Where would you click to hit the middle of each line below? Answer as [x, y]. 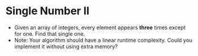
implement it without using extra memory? [66, 46]
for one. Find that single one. [49, 33]
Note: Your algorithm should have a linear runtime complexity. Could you [103, 40]
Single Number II [48, 11]
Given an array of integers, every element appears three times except [100, 27]
